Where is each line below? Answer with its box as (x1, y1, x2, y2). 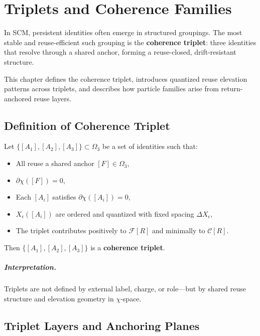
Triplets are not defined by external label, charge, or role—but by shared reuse (4, 283, 246, 294)
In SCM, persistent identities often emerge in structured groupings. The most (4, 27, 242, 38)
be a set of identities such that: (102, 141, 198, 151)
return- (221, 83, 243, 94)
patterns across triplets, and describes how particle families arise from (4, 83, 219, 94)
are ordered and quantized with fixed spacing (55, 208, 194, 219)
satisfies (52, 192, 76, 202)
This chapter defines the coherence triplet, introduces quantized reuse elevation (4, 73, 247, 84)
